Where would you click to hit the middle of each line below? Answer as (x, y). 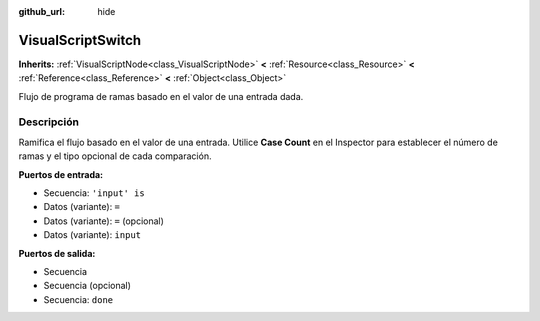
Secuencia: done (78, 299)
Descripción (49, 122)
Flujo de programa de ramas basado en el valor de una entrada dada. (161, 96)
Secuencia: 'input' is (94, 193)
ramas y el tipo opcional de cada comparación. (115, 156)
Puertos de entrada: (61, 174)
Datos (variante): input (92, 235)
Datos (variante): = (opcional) (104, 221)
